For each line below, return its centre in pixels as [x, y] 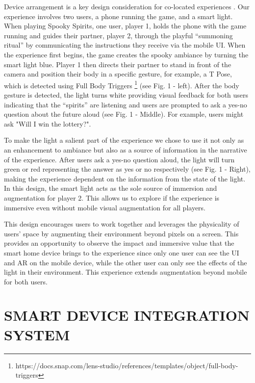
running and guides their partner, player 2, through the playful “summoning [118, 35]
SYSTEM [37, 334]
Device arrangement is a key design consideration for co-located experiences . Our [127, 6]
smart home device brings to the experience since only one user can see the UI [122, 252]
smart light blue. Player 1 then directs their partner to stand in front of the [118, 64]
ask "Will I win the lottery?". [48, 123]
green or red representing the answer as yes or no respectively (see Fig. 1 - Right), [127, 169]
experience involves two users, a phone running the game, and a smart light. [118, 16]
